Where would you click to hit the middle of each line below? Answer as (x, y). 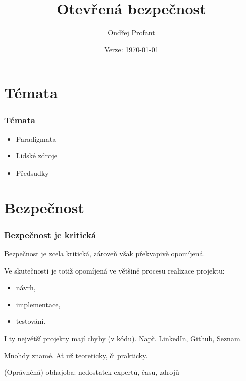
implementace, (38, 304)
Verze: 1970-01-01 (131, 49)
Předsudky (32, 172)
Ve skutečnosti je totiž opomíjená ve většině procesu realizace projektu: (114, 270)
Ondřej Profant (131, 33)
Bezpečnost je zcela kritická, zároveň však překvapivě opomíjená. (105, 254)
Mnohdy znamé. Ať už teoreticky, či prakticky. (76, 355)
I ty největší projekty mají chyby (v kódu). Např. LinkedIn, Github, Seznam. (123, 338)
